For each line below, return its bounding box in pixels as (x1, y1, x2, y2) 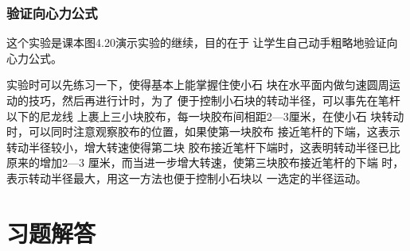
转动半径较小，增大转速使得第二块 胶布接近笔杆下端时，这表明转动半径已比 (6, 138, 400, 155)
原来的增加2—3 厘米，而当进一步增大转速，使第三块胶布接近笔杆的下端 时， (6, 154, 404, 171)
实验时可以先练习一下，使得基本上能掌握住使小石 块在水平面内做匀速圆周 (6, 76, 389, 93)
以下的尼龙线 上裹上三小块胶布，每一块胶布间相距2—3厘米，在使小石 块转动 (6, 107, 404, 124)
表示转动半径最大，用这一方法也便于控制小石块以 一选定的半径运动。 (6, 169, 367, 186)
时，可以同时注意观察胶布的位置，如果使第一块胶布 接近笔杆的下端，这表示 (6, 123, 400, 140)
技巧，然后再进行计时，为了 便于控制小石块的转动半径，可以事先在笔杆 (28, 92, 400, 108)
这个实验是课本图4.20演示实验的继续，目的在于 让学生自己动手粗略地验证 (6, 34, 387, 51)
